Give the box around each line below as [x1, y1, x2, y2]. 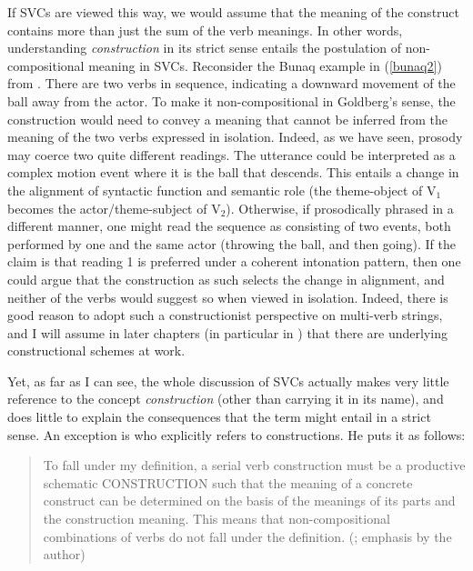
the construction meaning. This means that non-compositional [43, 509, 390, 528]
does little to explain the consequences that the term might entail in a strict [7, 407, 431, 426]
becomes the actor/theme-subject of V [7, 198, 221, 217]
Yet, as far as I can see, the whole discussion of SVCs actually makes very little [7, 371, 449, 390]
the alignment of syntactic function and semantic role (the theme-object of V [7, 180, 437, 199]
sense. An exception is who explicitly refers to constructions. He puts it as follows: [7, 425, 466, 444]
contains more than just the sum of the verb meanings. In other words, [7, 20, 403, 39]
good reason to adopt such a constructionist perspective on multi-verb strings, [7, 306, 443, 325]
